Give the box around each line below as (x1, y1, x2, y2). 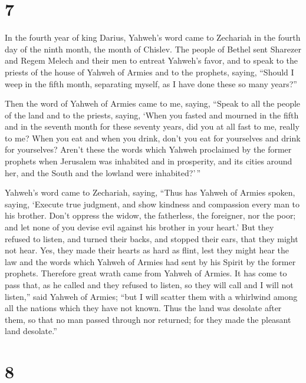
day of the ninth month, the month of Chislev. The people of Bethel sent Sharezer (5, 42, 301, 55)
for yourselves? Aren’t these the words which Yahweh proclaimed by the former (5, 143, 292, 156)
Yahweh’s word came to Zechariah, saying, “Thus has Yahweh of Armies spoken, (5, 186, 295, 199)
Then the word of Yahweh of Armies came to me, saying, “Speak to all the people (5, 97, 301, 110)
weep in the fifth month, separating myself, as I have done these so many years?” (5, 77, 297, 90)
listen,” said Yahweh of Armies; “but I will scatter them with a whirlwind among (5, 290, 298, 302)
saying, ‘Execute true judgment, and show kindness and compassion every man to (5, 197, 300, 210)
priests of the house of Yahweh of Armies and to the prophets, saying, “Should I (5, 65, 294, 78)
